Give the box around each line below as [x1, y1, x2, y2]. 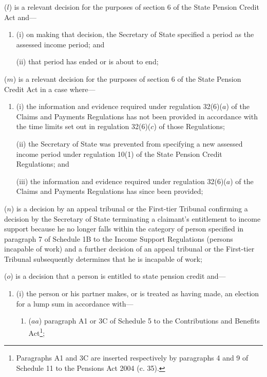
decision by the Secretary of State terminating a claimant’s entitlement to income [4, 213, 261, 224]
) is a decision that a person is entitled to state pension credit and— [10, 271, 226, 281]
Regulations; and [16, 158, 69, 169]
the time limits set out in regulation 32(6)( [16, 121, 151, 132]
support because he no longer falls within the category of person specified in [4, 223, 244, 234]
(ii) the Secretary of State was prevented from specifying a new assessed [16, 138, 243, 149]
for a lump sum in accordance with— [16, 298, 133, 309]
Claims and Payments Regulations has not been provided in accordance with [16, 111, 258, 121]
